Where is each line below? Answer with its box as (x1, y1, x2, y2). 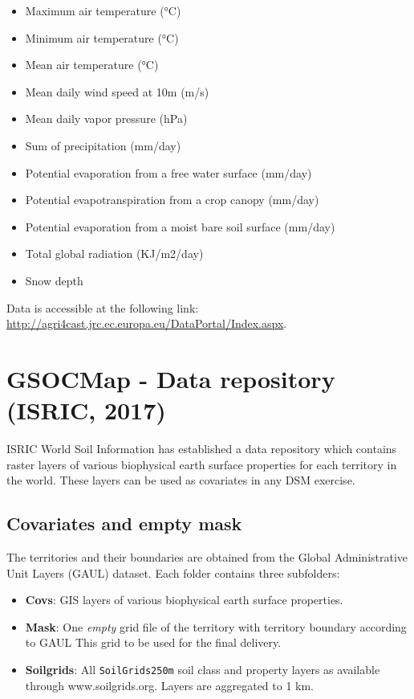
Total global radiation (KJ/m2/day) (25, 245, 204, 262)
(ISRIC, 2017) (6, 394, 166, 427)
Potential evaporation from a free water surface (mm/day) (25, 164, 312, 181)
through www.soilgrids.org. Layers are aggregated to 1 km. (25, 677, 315, 693)
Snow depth (25, 272, 83, 288)
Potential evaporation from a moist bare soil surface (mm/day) (25, 218, 335, 235)
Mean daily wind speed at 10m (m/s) (25, 83, 209, 100)
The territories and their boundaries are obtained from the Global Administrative (6, 549, 408, 566)
